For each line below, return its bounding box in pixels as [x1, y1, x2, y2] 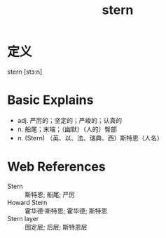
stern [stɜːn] [7, 67, 43, 76]
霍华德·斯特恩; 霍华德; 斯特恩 [25, 206, 108, 215]
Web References [7, 159, 106, 175]
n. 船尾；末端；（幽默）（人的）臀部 [17, 125, 118, 133]
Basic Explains [7, 92, 94, 108]
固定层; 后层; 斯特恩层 [25, 223, 88, 231]
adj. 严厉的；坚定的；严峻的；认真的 [17, 116, 123, 124]
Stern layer [7, 214, 39, 223]
